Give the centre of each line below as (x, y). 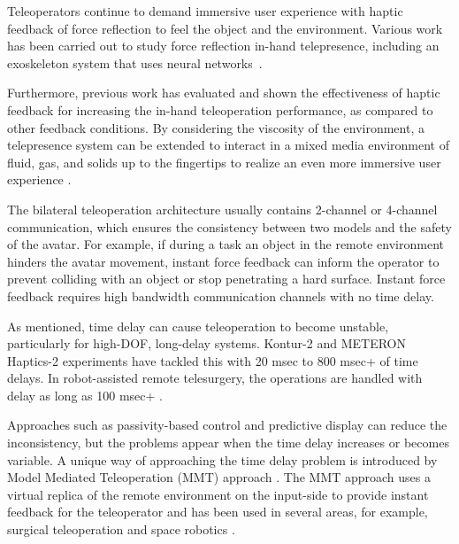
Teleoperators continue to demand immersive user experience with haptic (205, 11)
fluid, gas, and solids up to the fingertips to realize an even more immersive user (224, 162)
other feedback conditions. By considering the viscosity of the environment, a (216, 127)
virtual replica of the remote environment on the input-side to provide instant (218, 494)
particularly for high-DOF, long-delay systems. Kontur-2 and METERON (207, 343)
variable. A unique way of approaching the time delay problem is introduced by (222, 459)
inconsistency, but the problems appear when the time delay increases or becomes (228, 443)
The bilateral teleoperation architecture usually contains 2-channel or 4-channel (222, 209)
